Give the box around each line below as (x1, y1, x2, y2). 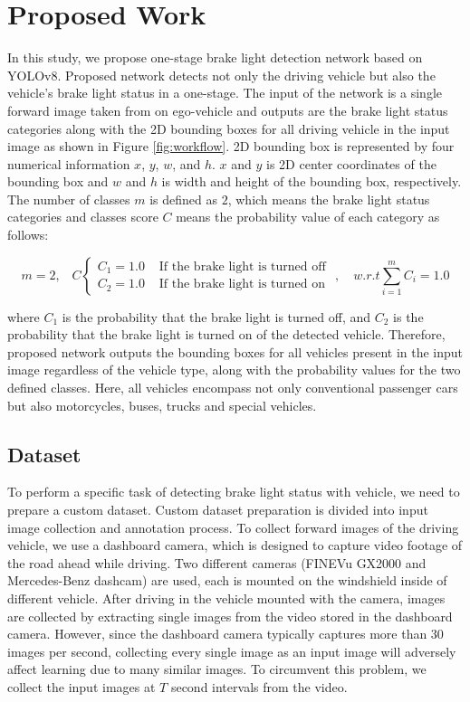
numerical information (7, 154, 130, 173)
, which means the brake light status (227, 189, 430, 208)
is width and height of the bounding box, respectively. (161, 172, 462, 191)
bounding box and (7, 172, 109, 191)
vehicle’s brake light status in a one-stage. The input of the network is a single (7, 83, 443, 102)
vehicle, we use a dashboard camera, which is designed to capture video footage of (7, 536, 463, 555)
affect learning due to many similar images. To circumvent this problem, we (7, 659, 427, 678)
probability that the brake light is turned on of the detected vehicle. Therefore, (7, 325, 446, 344)
